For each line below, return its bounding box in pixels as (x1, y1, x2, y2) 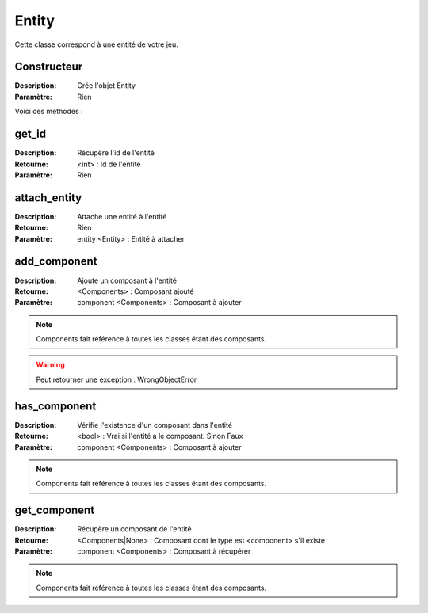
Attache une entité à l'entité (77, 211, 167, 221)
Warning (36, 360, 65, 370)
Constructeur (14, 60, 83, 74)
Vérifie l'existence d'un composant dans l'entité (77, 420, 233, 429)
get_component (14, 504, 95, 517)
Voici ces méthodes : (14, 107, 83, 116)
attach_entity (14, 191, 82, 204)
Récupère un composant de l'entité (77, 524, 192, 534)
